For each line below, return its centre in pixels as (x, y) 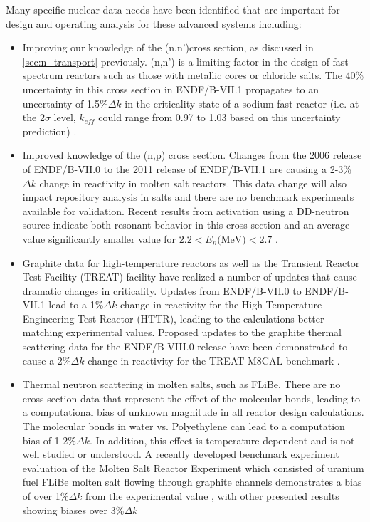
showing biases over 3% (73, 510)
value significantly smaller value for (99, 238)
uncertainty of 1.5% (65, 103)
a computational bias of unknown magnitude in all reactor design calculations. (193, 412)
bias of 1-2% (49, 440)
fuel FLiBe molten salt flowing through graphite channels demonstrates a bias (192, 482)
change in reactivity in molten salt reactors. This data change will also (193, 183)
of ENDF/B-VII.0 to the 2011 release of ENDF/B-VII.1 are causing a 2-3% (187, 168)
